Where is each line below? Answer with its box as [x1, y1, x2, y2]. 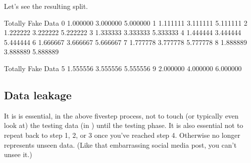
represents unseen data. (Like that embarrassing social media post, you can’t [4, 139, 237, 150]
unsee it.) [4, 149, 32, 160]
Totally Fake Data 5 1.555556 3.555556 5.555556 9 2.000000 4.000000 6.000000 [4, 63, 242, 73]
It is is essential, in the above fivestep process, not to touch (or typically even [4, 110, 239, 121]
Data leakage [4, 87, 72, 102]
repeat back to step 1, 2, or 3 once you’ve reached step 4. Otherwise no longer [4, 129, 241, 140]
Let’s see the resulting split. [4, 1, 88, 11]
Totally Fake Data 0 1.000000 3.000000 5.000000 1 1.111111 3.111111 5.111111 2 [4, 17, 248, 28]
